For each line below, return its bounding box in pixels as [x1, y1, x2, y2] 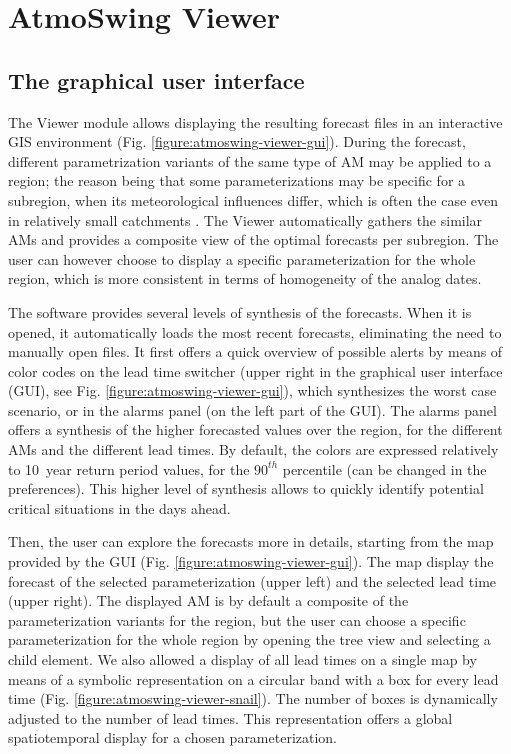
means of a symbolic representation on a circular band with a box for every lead [8, 668, 499, 689]
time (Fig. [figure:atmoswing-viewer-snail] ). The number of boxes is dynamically [8, 688, 498, 709]
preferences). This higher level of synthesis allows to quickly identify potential [8, 478, 484, 499]
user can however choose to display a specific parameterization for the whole [8, 248, 476, 269]
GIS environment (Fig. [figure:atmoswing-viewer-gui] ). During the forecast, [8, 131, 466, 152]
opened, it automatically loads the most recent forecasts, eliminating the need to [8, 321, 502, 342]
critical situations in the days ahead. [8, 497, 231, 518]
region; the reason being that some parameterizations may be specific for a [8, 170, 466, 191]
